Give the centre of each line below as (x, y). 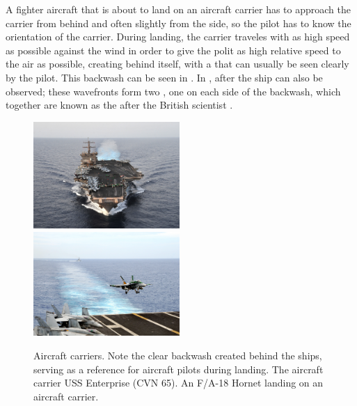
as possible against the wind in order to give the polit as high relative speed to (173, 50)
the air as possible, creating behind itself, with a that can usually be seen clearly (177, 64)
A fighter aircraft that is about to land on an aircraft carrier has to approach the (178, 9)
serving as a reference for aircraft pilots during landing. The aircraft (178, 369)
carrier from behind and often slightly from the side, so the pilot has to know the (178, 23)
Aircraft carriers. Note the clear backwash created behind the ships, (178, 355)
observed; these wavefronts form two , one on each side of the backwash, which (173, 91)
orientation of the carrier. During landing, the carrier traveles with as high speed (178, 37)
